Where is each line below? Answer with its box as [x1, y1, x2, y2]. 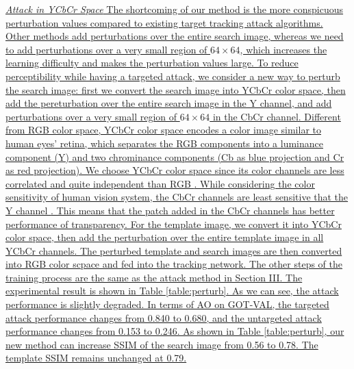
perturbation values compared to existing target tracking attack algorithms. [5, 15, 323, 29]
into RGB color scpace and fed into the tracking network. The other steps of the [5, 257, 343, 271]
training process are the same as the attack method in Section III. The [5, 270, 303, 284]
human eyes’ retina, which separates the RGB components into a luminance [5, 136, 324, 150]
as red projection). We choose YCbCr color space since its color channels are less [5, 163, 344, 177]
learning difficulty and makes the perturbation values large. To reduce [5, 55, 299, 70]
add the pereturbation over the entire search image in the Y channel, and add [5, 96, 332, 110]
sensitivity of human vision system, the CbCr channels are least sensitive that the [5, 190, 349, 204]
